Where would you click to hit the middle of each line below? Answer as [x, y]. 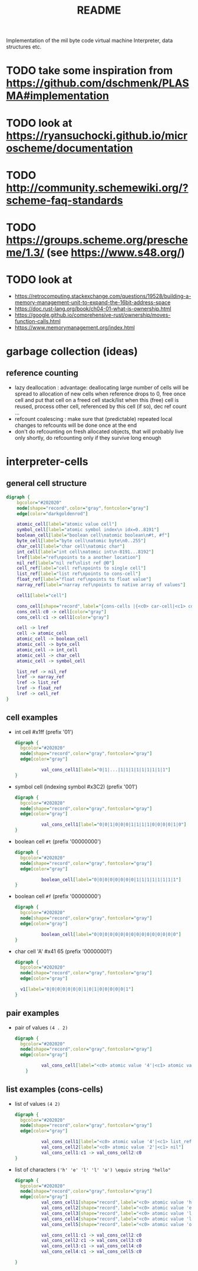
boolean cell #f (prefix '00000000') [58, 896]
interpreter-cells [47, 462]
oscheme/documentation [70, 148]
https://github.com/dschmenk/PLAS [98, 83]
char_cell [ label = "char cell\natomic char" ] [71, 546]
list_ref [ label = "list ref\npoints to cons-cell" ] [79, 574]
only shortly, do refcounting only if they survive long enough [88, 437]
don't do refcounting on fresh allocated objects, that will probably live [99, 431]
